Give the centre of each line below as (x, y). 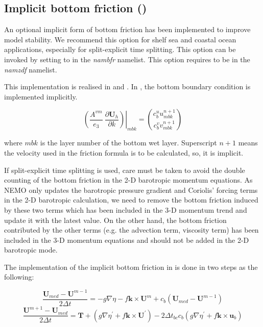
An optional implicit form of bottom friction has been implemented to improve (127, 29)
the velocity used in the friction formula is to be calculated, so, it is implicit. (124, 152)
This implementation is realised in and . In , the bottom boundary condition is (127, 86)
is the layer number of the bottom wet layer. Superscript (128, 143)
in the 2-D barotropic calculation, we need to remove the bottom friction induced (131, 200)
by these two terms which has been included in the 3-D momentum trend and (126, 209)
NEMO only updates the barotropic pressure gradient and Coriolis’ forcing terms (131, 190)
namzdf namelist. (31, 69)
